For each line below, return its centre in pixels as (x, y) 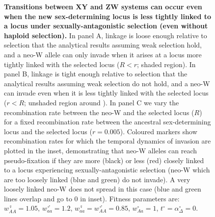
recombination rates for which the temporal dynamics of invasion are (107, 141)
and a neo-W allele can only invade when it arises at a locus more (103, 54)
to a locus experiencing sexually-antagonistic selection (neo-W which (107, 170)
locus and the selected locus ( (48, 131)
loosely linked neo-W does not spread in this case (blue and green (103, 189)
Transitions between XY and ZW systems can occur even (103, 6)
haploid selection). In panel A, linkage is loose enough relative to (106, 35)
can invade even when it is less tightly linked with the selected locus (106, 93)
